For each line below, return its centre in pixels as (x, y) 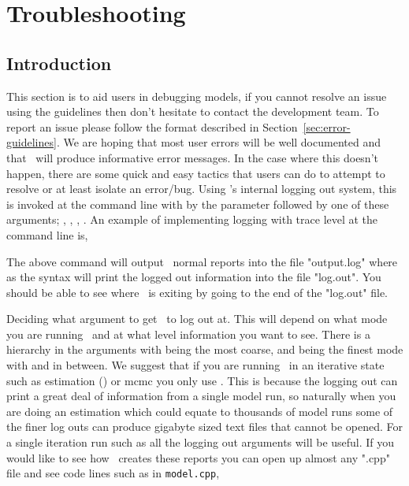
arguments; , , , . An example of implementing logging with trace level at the (192, 219)
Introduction (59, 63)
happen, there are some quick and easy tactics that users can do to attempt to (196, 173)
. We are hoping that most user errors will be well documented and (218, 142)
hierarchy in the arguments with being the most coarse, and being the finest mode (205, 349)
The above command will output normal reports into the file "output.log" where (202, 261)
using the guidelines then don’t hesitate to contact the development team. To (193, 111)
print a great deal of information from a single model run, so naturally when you (201, 396)
